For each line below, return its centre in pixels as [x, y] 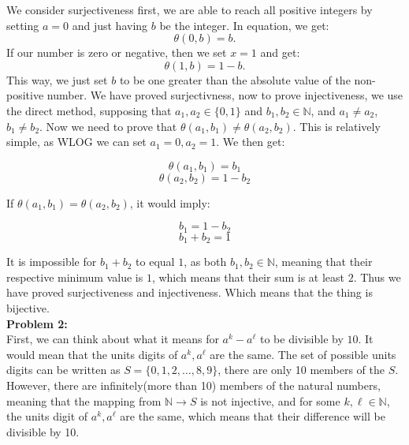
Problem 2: [37, 323]
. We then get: [251, 142]
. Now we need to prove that [108, 126]
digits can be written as [63, 370]
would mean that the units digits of [92, 354]
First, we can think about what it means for [113, 339]
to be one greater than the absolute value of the [235, 79]
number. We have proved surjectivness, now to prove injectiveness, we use [225, 95]
